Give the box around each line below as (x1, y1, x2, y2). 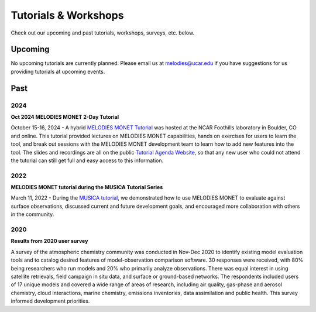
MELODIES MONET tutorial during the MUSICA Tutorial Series (11, 184, 163, 191)
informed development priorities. (11, 297, 90, 304)
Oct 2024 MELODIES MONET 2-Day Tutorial (11, 114, 119, 120)
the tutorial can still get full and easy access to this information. (11, 157, 164, 164)
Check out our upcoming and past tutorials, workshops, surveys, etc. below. (11, 29, 195, 36)
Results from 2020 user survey (11, 238, 88, 245)
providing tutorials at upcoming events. (11, 68, 105, 75)
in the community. (11, 211, 54, 218)
